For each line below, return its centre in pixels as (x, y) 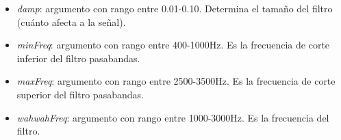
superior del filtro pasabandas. (80, 94)
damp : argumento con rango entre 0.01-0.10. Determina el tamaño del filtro (175, 8)
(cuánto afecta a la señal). (71, 22)
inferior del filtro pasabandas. (78, 58)
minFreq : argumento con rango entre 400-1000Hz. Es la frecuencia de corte (173, 45)
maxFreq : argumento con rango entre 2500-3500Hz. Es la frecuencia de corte (176, 81)
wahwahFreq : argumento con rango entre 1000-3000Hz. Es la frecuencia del (173, 117)
